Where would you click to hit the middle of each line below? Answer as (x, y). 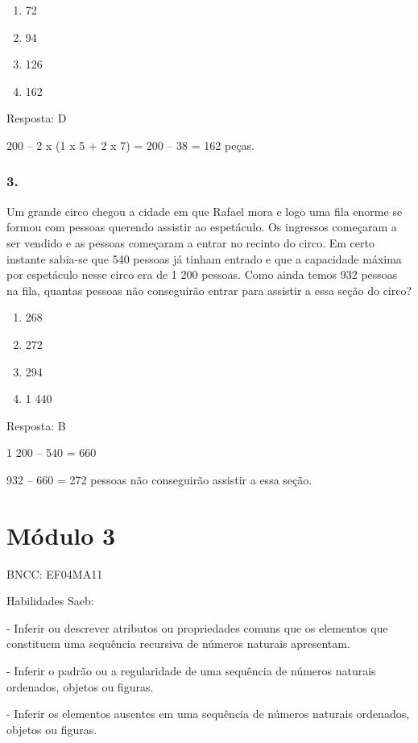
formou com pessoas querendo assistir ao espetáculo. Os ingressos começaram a (202, 227)
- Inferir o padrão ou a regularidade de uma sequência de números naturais (191, 670)
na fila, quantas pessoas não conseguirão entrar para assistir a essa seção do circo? (209, 290)
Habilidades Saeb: (50, 601)
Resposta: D (37, 118)
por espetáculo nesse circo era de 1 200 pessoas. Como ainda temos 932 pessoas (202, 274)
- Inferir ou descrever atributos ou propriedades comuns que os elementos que (197, 627)
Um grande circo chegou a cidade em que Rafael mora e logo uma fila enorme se (205, 211)
